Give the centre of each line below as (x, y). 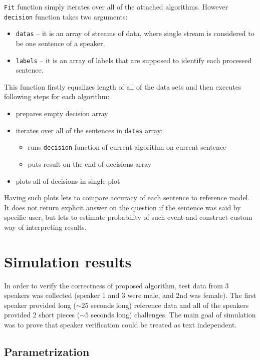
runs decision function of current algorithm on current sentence (127, 147)
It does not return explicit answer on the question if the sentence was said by (122, 207)
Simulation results (68, 261)
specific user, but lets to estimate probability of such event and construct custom (128, 217)
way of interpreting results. (45, 227)
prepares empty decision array (62, 113)
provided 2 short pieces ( (42, 315)
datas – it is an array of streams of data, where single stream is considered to (135, 33)
